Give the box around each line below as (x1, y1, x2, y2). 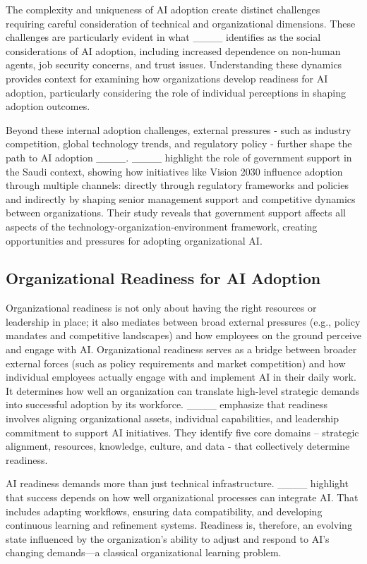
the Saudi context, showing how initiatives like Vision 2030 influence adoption (6, 164, 343, 178)
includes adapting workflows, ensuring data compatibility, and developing (6, 503, 323, 518)
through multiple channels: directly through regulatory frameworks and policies (6, 178, 349, 192)
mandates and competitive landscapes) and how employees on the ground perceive (6, 328, 361, 343)
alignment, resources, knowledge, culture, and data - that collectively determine (6, 439, 350, 453)
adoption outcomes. (6, 99, 90, 114)
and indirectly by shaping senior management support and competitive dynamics (6, 191, 356, 206)
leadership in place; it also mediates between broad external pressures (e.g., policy (6, 314, 361, 329)
